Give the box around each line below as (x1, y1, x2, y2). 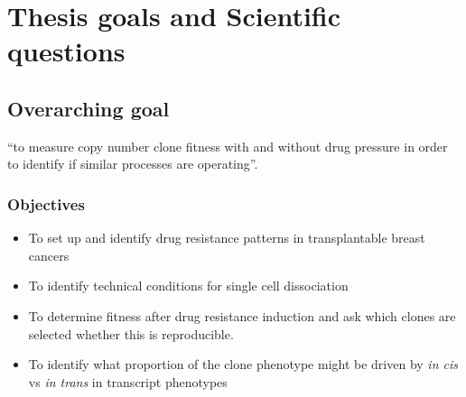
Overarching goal (7, 94, 170, 122)
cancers (28, 245, 70, 264)
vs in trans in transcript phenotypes (28, 372, 228, 391)
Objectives (7, 192, 85, 215)
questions (7, 32, 126, 69)
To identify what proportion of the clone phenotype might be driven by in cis (28, 355, 459, 374)
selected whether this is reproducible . (28, 324, 234, 343)
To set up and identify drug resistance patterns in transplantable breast (28, 228, 425, 247)
